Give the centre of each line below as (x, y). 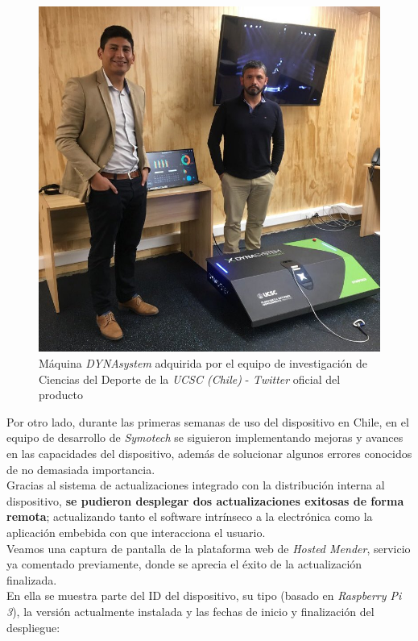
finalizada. (32, 579)
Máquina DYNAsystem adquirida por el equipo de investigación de (203, 363)
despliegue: (33, 627)
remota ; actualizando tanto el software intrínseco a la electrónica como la (190, 516)
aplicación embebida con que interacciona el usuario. (136, 532)
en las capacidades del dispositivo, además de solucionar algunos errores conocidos (209, 453)
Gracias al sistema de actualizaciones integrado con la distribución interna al (196, 485)
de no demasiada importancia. (81, 469)
